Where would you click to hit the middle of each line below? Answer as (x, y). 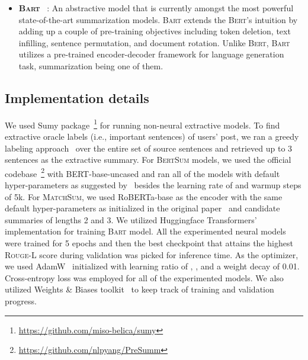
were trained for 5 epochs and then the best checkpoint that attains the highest (149, 243)
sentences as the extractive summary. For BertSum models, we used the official (148, 160)
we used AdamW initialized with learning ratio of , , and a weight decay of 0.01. (152, 266)
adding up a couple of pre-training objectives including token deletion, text (155, 31)
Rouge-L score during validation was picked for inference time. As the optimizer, (152, 254)
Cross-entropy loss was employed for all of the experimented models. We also (144, 277)
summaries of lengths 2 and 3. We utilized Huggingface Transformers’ (131, 219)
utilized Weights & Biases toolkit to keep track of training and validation (139, 289)
